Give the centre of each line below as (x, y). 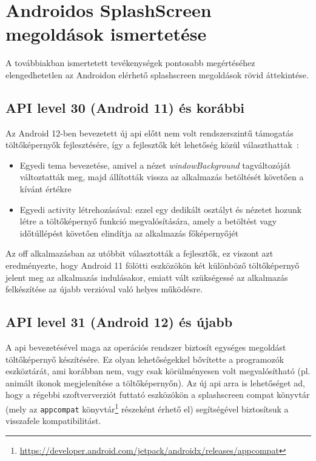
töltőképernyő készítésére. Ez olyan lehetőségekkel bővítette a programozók (145, 359)
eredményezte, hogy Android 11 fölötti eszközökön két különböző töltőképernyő (153, 265)
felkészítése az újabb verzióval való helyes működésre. (104, 289)
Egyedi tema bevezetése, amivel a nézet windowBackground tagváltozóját (155, 165)
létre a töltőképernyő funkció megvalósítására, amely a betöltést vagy (148, 221)
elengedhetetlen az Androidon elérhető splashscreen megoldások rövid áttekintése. (157, 74)
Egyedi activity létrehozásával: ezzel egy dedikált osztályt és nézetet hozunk (161, 209)
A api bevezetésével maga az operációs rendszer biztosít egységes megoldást (146, 347)
